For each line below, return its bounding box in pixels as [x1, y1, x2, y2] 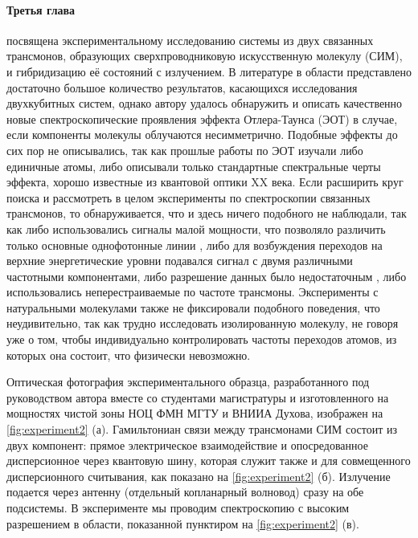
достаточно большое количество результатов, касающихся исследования [6, 79, 358, 96]
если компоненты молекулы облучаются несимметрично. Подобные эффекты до [6, 126, 398, 143]
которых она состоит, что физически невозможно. [6, 346, 251, 363]
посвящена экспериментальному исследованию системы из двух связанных [6, 31, 374, 48]
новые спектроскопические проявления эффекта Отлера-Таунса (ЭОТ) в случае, [6, 110, 398, 127]
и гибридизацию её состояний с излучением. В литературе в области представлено [6, 63, 412, 79]
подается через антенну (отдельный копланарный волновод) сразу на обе [6, 483, 364, 500]
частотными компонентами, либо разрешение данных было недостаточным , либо [6, 267, 407, 284]
